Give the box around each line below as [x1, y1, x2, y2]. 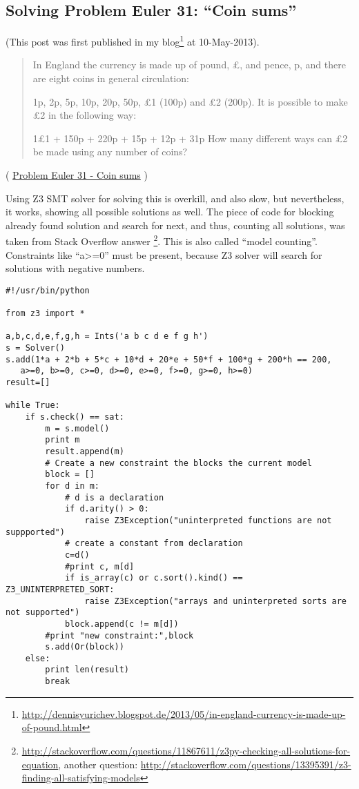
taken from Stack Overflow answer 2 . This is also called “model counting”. [6, 232, 318, 249]
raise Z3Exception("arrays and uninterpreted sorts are [84, 596, 347, 606]
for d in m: [45, 480, 100, 491]
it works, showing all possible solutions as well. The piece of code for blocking [6, 204, 334, 219]
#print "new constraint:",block [45, 630, 194, 641]
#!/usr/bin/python [6, 285, 90, 295]
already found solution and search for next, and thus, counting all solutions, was [6, 217, 345, 232]
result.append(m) [45, 447, 124, 457]
